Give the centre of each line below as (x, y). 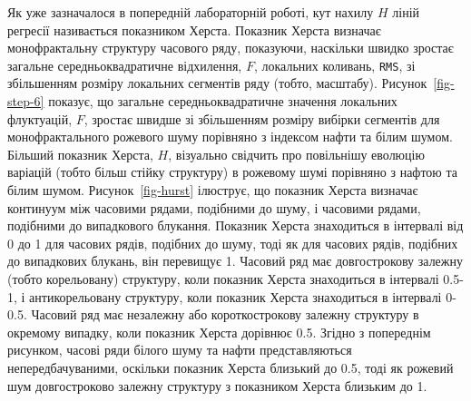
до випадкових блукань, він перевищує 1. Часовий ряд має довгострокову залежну (235, 261)
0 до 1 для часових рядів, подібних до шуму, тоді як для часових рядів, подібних (233, 243)
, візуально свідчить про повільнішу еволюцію (296, 154)
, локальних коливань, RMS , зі (334, 65)
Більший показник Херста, (80, 154)
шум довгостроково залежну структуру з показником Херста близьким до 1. (217, 385)
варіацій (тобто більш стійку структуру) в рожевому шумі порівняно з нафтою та (232, 172)
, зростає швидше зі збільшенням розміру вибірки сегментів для (262, 118)
